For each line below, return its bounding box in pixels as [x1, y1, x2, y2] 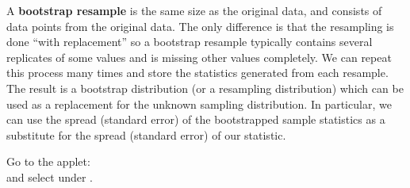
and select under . [6, 168, 94, 185]
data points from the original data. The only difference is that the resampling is [6, 17, 394, 34]
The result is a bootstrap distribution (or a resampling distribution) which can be [6, 79, 404, 96]
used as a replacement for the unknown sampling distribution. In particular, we [6, 95, 392, 112]
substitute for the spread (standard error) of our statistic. [6, 126, 286, 143]
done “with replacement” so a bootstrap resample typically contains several [6, 33, 373, 50]
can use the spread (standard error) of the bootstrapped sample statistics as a [6, 111, 385, 128]
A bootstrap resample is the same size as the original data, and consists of [6, 2, 382, 18]
